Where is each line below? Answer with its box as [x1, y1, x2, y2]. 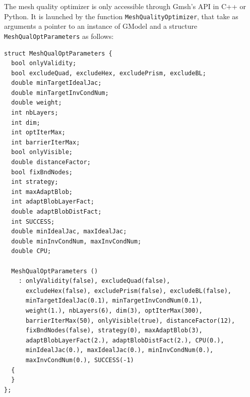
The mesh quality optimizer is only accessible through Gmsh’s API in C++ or [4, 1, 246, 11]
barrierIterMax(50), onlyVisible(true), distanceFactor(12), [25, 317, 235, 324]
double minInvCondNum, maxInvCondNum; [11, 237, 142, 245]
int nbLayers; [11, 109, 58, 117]
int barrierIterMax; [11, 138, 80, 146]
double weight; [11, 99, 62, 107]
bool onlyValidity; [11, 60, 77, 67]
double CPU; [11, 247, 51, 255]
